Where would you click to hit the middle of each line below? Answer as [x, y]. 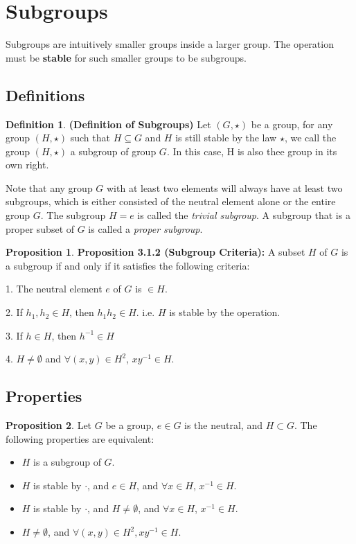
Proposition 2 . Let [49, 425]
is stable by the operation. [225, 312]
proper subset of [40, 228]
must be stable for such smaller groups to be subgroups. [126, 57]
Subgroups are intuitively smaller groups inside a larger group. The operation [170, 44]
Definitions [45, 95]
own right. [27, 165]
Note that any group [49, 187]
